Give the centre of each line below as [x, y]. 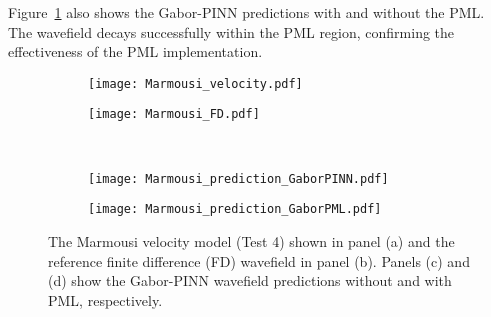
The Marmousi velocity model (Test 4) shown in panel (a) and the [251, 241]
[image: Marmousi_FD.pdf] [174, 114]
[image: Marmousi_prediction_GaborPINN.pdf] [238, 178]
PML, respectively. [105, 299]
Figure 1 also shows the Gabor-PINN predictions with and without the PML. [246, 12]
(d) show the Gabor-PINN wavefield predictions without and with [250, 280]
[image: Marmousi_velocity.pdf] [195, 83]
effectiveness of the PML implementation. [135, 51]
